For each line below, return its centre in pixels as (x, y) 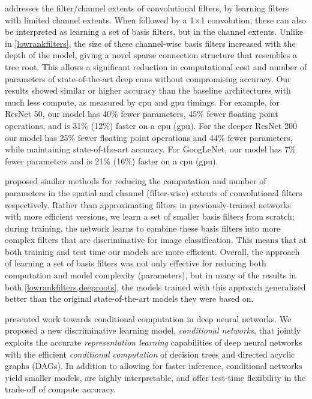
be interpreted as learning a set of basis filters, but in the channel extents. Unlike (154, 31)
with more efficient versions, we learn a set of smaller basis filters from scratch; (150, 216)
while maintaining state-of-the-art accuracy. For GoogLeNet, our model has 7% (150, 149)
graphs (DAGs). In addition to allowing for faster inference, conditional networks (154, 366)
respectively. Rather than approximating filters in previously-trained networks (148, 204)
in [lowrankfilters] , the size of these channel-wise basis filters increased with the (150, 43)
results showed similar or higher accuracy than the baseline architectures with (148, 90)
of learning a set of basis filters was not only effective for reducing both (136, 263)
